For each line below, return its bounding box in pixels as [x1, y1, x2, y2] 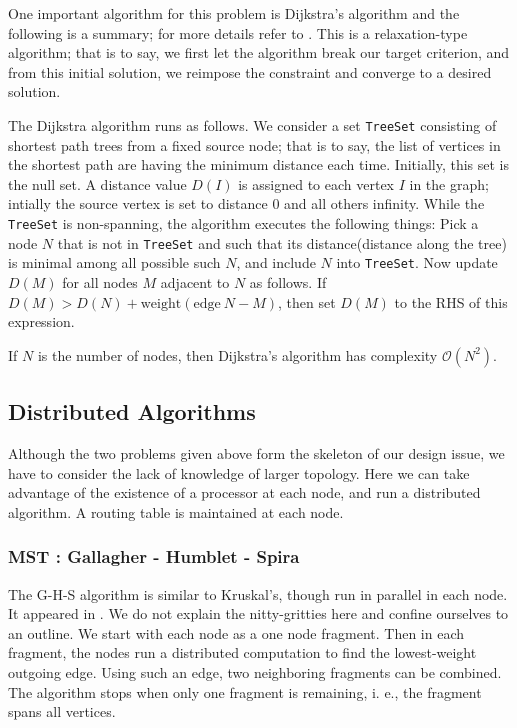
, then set [278, 291, 336, 312]
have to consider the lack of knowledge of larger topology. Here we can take [8, 462, 470, 483]
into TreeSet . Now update [336, 252, 498, 273]
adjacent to [160, 271, 230, 292]
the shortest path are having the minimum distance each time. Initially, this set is [8, 154, 510, 175]
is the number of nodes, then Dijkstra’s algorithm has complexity [37, 344, 438, 365]
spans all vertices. [8, 701, 116, 722]
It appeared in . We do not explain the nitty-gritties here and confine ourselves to [8, 603, 509, 624]
